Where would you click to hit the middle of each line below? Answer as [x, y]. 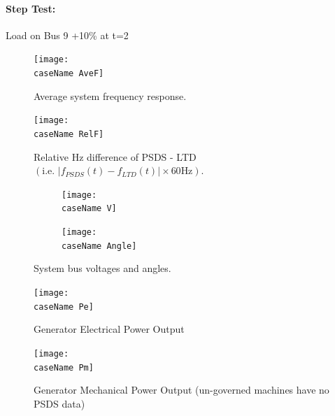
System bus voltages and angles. [102, 268]
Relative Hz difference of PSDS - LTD [115, 156]
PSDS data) [59, 403]
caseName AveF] [69, 74]
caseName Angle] [99, 246]
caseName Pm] [64, 367]
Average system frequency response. [110, 95]
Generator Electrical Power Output [109, 329]
